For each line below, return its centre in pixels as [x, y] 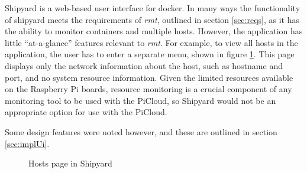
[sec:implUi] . [27, 143]
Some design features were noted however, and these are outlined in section [141, 131]
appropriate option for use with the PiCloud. [86, 112]
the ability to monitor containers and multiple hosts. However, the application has [154, 31]
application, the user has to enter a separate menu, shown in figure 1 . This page [150, 54]
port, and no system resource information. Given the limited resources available [149, 77]
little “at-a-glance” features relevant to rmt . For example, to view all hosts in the [151, 42]
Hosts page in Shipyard [70, 163]
